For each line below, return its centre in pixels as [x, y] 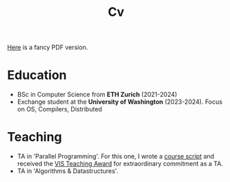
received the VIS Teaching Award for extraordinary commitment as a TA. [120, 164]
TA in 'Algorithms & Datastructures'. [68, 171]
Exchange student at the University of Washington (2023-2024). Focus [120, 102]
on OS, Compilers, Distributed [59, 109]
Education [37, 75]
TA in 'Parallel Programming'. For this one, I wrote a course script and [116, 156]
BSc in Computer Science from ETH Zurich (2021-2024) [97, 95]
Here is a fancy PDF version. [48, 47]
